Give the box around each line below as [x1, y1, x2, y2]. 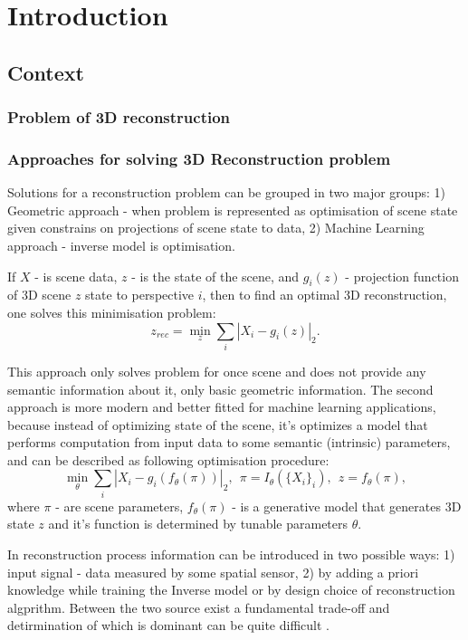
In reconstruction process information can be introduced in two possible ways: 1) [7, 544, 455, 563]
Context [7, 58, 84, 86]
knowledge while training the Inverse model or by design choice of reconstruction [7, 580, 455, 599]
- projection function [345, 266, 459, 285]
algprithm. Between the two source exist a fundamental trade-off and [7, 597, 390, 616]
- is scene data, [34, 266, 118, 285]
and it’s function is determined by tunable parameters [48, 514, 349, 533]
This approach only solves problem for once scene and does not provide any [7, 361, 426, 380]
